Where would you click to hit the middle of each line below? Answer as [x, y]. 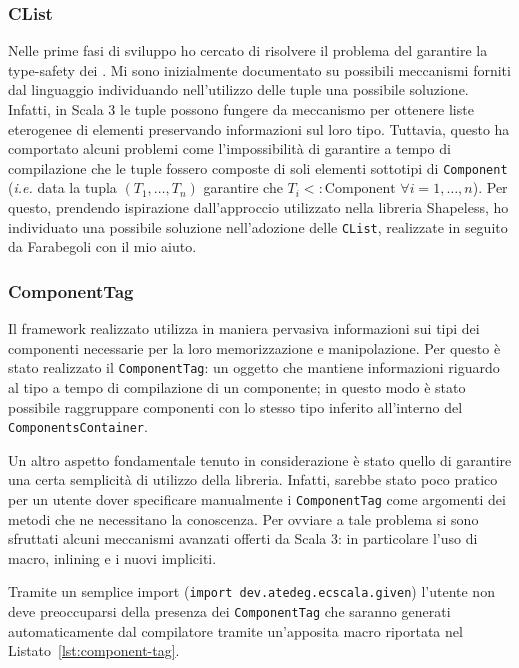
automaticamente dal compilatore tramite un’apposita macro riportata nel [235, 630]
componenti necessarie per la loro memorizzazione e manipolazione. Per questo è [254, 347]
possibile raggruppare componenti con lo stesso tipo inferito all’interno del [235, 406]
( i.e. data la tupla [62, 187]
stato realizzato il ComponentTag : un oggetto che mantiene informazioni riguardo [254, 367]
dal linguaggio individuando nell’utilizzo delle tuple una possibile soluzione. [238, 89]
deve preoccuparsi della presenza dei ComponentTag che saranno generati [229, 611]
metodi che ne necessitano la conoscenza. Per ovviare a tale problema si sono [243, 518]
